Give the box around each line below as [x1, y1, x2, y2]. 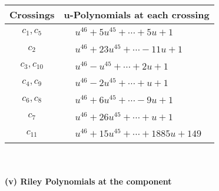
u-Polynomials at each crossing [64, 8, 210, 21]
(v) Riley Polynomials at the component [5, 174, 172, 187]
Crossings [9, 8, 55, 21]
